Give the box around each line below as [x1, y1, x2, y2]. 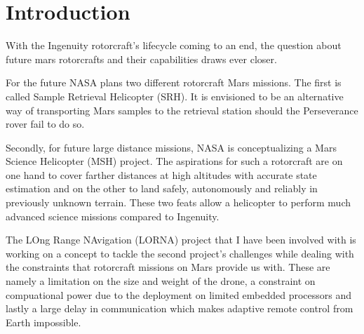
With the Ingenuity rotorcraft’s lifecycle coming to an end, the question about [6, 38, 342, 53]
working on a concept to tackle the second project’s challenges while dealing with [6, 246, 354, 260]
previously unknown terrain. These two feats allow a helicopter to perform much [6, 195, 351, 210]
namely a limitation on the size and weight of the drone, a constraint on [6, 274, 316, 288]
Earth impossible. [6, 314, 81, 329]
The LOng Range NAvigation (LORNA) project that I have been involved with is [6, 232, 356, 247]
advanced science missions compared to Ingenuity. [6, 208, 220, 223]
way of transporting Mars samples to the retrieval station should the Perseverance [6, 102, 358, 117]
